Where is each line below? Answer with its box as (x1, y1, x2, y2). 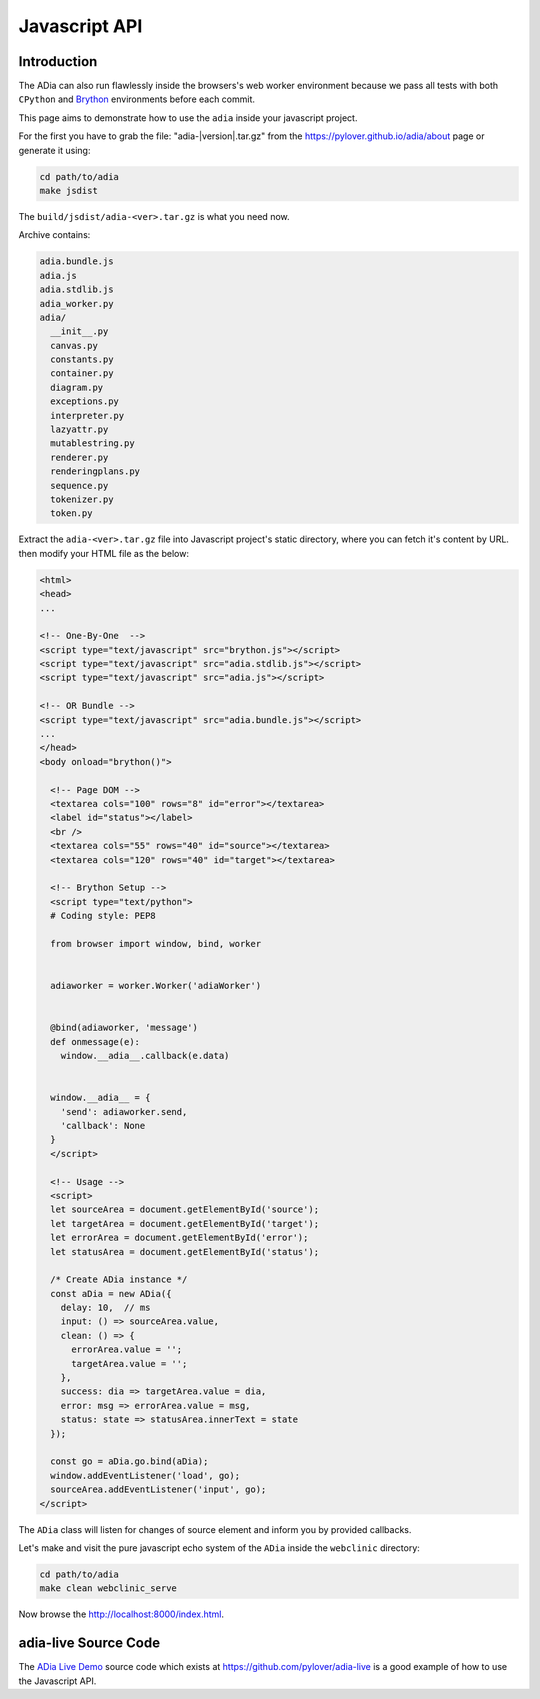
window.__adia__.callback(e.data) (60, 1050, 230, 1062)
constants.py (50, 354, 114, 365)
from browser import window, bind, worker (50, 938, 262, 949)
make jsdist (39, 185, 99, 196)
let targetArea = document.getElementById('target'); (50, 1218, 320, 1229)
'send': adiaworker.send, (60, 1106, 188, 1117)
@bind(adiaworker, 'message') (50, 1022, 199, 1034)
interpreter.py (50, 410, 125, 421)
